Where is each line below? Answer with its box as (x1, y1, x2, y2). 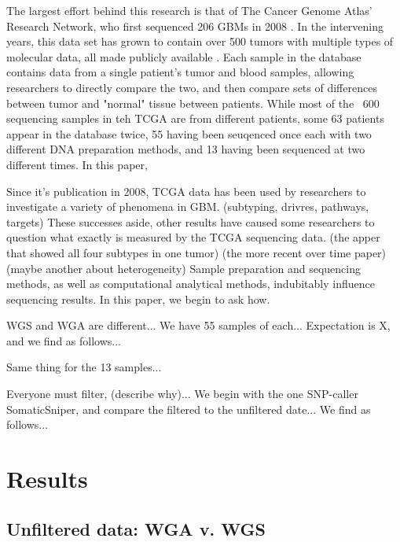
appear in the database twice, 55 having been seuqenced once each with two (6, 125, 372, 142)
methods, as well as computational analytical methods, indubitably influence (6, 275, 375, 292)
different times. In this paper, (6, 156, 148, 172)
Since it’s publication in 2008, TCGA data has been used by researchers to (6, 183, 366, 199)
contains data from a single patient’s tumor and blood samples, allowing (6, 64, 354, 80)
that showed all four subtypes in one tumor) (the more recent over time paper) (6, 244, 387, 260)
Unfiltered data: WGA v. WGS (6, 516, 266, 540)
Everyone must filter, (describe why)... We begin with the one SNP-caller (6, 385, 358, 402)
